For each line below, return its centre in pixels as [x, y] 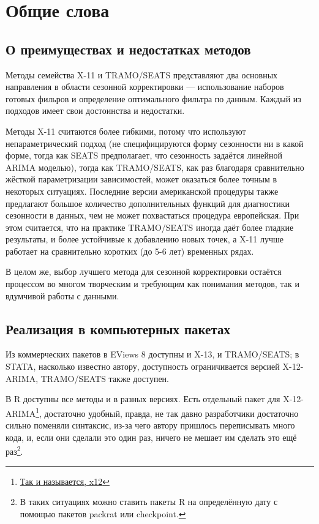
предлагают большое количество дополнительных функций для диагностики [148, 203]
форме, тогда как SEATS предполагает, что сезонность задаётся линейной [144, 155]
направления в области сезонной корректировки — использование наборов [145, 87]
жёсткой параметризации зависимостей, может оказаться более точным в [141, 179]
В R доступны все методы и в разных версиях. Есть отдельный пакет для [143, 399]
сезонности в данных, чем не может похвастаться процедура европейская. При [152, 215]
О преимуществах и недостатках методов [128, 49]
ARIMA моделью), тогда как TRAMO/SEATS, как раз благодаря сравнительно [155, 167]
